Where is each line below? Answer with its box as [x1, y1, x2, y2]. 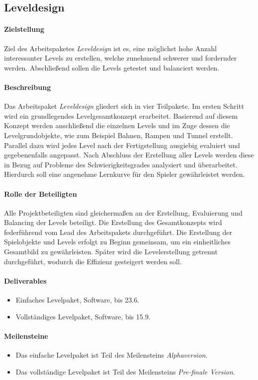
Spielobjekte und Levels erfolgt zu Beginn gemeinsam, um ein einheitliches [4, 236, 231, 247]
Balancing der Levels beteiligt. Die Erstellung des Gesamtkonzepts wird [4, 217, 222, 228]
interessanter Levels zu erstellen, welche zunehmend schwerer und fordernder [4, 53, 237, 63]
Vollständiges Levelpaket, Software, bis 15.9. [15, 311, 151, 321]
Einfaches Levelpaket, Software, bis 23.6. [15, 295, 140, 305]
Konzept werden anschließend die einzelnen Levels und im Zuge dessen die [4, 120, 230, 131]
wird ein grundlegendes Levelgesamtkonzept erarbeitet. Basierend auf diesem [4, 110, 238, 121]
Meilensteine [4, 330, 48, 341]
